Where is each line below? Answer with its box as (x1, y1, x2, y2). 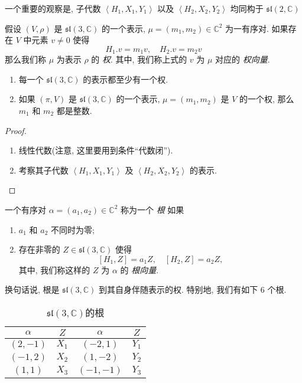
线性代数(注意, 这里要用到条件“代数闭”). (18, 144, 173, 156)
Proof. (5, 124, 27, 136)
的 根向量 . (120, 263, 159, 276)
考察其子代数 (18, 163, 69, 176)
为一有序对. (225, 22, 269, 34)
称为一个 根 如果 (120, 203, 184, 215)
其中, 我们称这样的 (18, 263, 90, 276)
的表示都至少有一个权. (83, 73, 168, 85)
